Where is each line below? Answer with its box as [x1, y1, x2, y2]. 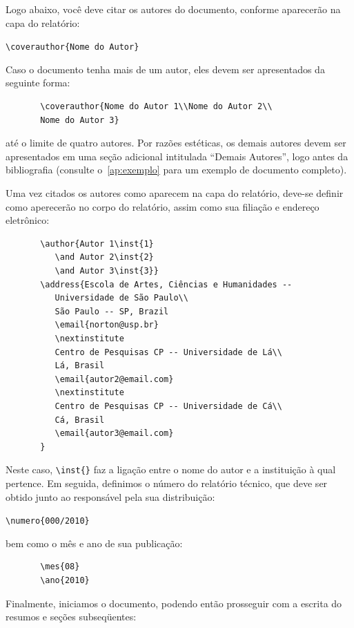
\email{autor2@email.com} [55, 374, 174, 384]
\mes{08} [40, 562, 80, 572]
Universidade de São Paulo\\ [55, 293, 188, 303]
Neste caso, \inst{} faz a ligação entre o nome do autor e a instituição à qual [6, 462, 336, 477]
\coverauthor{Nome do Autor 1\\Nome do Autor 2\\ [40, 102, 273, 112]
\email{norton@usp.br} [55, 320, 159, 330]
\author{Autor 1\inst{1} [40, 238, 154, 249]
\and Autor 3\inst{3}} [55, 265, 159, 276]
